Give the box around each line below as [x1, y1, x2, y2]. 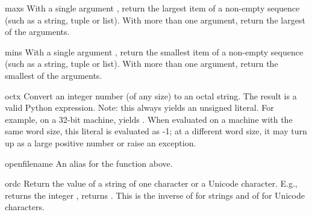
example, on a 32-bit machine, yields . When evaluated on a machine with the [5, 113, 293, 125]
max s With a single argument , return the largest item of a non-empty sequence [5, 2, 300, 14]
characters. [5, 201, 45, 213]
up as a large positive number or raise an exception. [5, 136, 196, 149]
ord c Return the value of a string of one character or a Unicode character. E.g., [5, 177, 298, 190]
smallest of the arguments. [5, 69, 102, 81]
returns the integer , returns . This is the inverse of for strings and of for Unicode [5, 189, 305, 201]
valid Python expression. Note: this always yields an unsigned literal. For [5, 101, 274, 114]
